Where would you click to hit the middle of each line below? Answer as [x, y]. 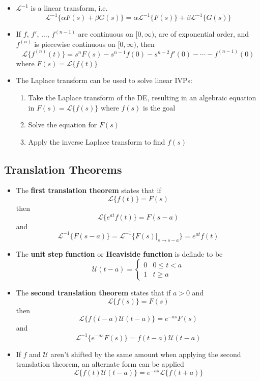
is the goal [159, 107]
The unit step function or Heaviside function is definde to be [119, 253]
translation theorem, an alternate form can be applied [100, 364]
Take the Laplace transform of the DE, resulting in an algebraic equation [142, 97]
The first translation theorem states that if [89, 190]
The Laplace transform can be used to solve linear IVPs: [104, 80]
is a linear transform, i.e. [69, 8]
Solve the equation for [63, 125]
